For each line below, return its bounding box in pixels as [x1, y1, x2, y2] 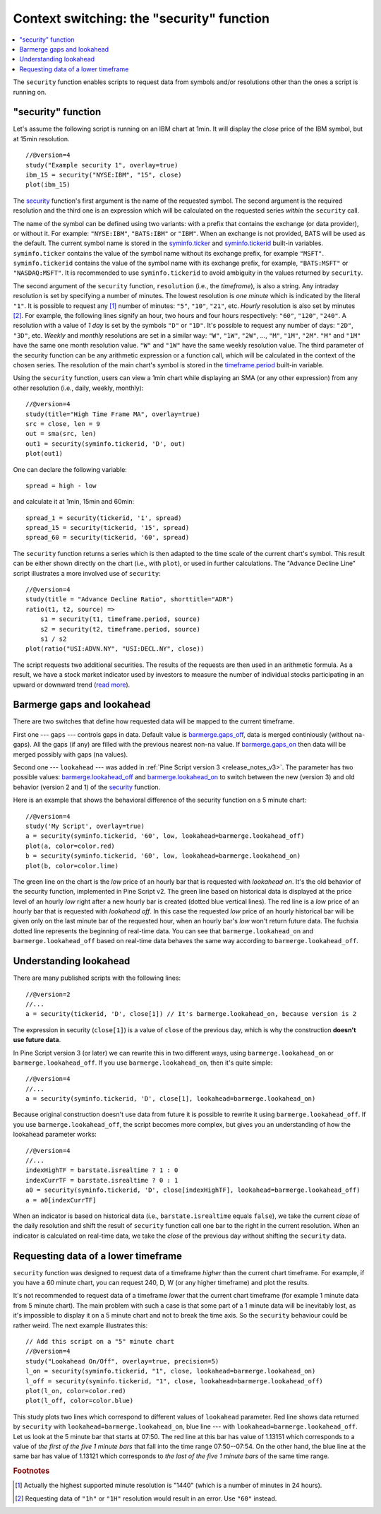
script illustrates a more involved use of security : [13, 569, 162, 577]
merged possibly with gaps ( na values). [13, 750, 128, 759]
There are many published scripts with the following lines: [13, 974, 181, 982]
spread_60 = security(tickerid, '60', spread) [25, 533, 190, 542]
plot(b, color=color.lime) [25, 862, 119, 870]
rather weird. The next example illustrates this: [13, 1321, 148, 1330]
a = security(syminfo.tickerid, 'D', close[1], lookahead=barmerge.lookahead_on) [25, 1095, 316, 1103]
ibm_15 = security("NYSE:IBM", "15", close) [25, 170, 183, 179]
